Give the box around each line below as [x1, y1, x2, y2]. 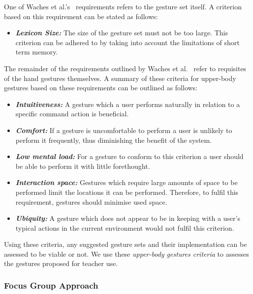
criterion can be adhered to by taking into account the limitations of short [15, 37, 240, 47]
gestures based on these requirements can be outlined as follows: [4, 82, 198, 93]
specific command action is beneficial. [15, 108, 129, 119]
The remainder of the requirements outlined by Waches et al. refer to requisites [4, 63, 247, 73]
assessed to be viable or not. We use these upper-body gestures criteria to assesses [4, 248, 249, 259]
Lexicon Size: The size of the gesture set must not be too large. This [15, 27, 228, 38]
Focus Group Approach [4, 279, 98, 291]
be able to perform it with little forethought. [15, 160, 150, 171]
